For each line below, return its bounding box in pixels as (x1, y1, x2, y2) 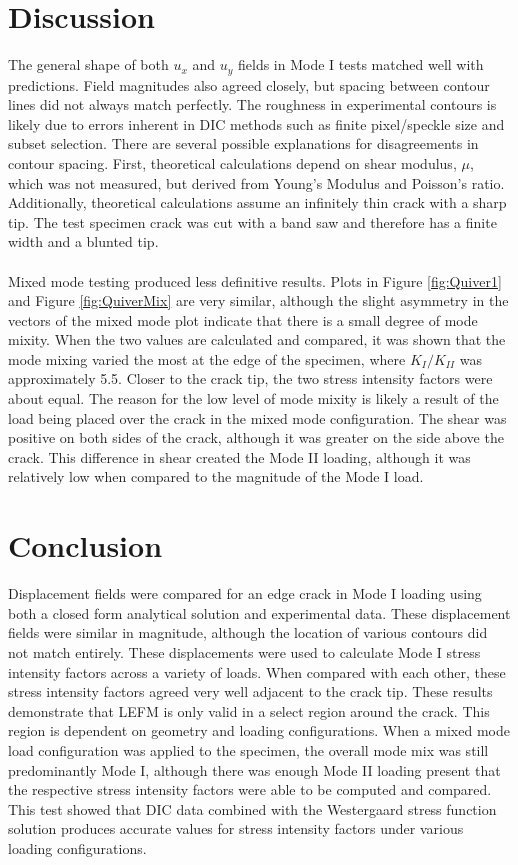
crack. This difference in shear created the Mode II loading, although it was (8, 446, 471, 467)
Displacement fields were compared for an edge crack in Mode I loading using (8, 583, 482, 604)
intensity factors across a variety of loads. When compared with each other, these (8, 661, 506, 682)
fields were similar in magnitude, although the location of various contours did (8, 622, 488, 643)
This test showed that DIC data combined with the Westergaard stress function (8, 798, 497, 819)
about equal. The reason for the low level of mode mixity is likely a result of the (8, 388, 499, 409)
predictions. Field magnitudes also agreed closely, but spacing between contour (8, 74, 490, 95)
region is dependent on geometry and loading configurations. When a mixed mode (8, 720, 510, 741)
